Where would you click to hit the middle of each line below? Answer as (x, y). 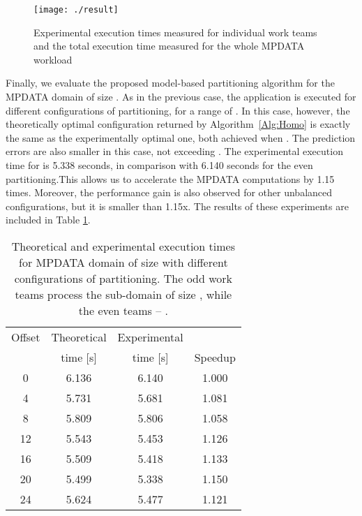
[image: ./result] (76, 10)
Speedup (215, 357)
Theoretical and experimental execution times (123, 246)
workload (53, 59)
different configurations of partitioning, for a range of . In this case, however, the (178, 110)
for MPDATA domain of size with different (123, 262)
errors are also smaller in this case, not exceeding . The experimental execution (174, 151)
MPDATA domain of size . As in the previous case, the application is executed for (181, 97)
